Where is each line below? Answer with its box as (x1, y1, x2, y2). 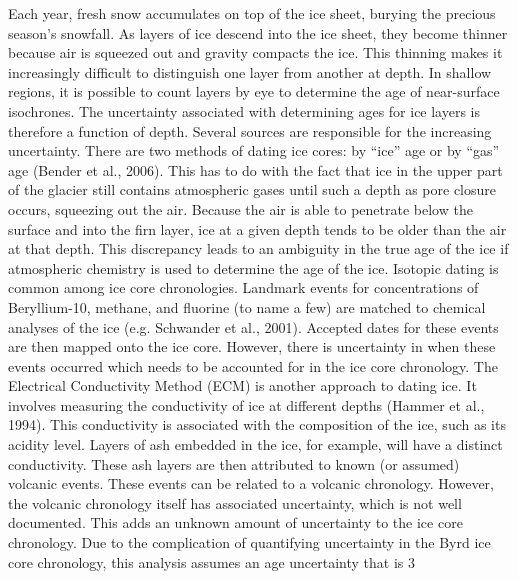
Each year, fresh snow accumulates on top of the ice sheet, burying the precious (8, 3, 496, 23)
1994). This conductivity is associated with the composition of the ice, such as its (8, 414, 506, 435)
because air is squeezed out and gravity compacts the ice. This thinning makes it (8, 42, 503, 63)
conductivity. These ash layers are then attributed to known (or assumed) (8, 453, 460, 474)
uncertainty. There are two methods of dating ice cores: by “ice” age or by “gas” (8, 140, 500, 161)
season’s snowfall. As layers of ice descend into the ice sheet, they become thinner (8, 22, 508, 43)
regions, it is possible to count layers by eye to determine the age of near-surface (8, 81, 500, 102)
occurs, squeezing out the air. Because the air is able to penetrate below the (8, 198, 473, 219)
